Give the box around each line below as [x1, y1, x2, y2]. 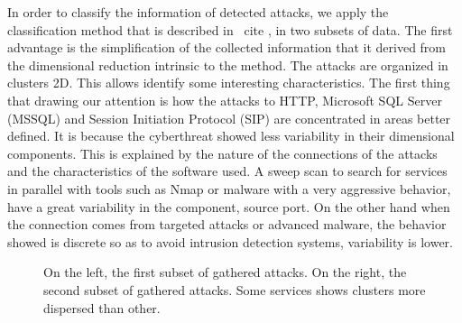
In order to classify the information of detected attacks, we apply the [7, 3, 389, 21]
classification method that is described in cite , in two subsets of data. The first [7, 20, 453, 39]
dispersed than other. [43, 298, 161, 317]
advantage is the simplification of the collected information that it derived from [7, 38, 447, 57]
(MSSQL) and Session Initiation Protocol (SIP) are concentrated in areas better [7, 108, 451, 127]
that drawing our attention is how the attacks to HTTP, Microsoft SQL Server [7, 90, 442, 109]
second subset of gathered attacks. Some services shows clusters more [43, 280, 426, 299]
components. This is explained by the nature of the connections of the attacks [7, 143, 438, 162]
